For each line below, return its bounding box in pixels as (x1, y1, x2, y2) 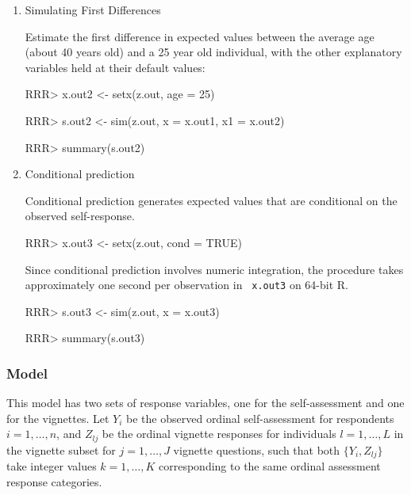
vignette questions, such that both (173, 441, 340, 458)
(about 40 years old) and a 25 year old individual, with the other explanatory (25, 44, 402, 60)
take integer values (6, 458, 97, 474)
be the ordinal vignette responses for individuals (102, 425, 336, 442)
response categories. (6, 473, 102, 489)
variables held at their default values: (25, 59, 205, 75)
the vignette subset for (6, 441, 116, 458)
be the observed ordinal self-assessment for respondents (126, 409, 394, 426)
